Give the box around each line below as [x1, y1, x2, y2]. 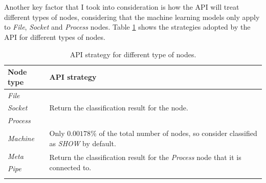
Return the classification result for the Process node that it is [49, 152, 241, 163]
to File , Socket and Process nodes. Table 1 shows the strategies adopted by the [4, 21, 251, 32]
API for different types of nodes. [4, 31, 105, 42]
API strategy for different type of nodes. [70, 49, 196, 59]
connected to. [49, 162, 92, 172]
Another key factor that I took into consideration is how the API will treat [4, 2, 239, 12]
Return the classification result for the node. [49, 102, 188, 113]
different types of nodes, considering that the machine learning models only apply [4, 11, 260, 22]
